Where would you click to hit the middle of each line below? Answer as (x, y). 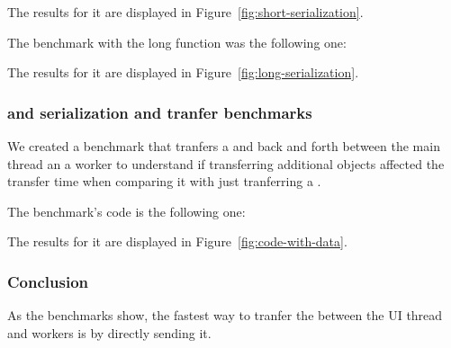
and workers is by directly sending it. (109, 332)
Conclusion (48, 281)
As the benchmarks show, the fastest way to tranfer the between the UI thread (225, 315)
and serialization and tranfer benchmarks (160, 112)
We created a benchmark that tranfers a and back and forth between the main (224, 146)
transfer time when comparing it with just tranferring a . (164, 181)
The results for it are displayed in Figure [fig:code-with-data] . (177, 241)
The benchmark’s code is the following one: (126, 211)
